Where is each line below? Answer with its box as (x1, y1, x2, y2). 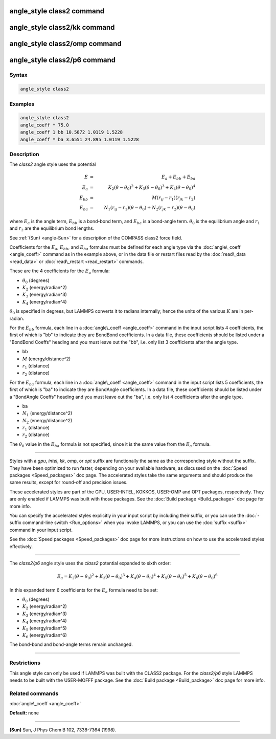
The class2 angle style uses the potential (9, 161, 96, 167)
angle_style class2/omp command (9, 39, 122, 48)
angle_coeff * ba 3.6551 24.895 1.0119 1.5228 (20, 136, 139, 142)
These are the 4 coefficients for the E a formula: (9, 268, 110, 275)
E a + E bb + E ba (161, 174, 196, 181)
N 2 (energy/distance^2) (22, 417, 73, 425)
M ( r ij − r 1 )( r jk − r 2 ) (151, 194, 196, 202)
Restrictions (9, 659, 41, 666)
